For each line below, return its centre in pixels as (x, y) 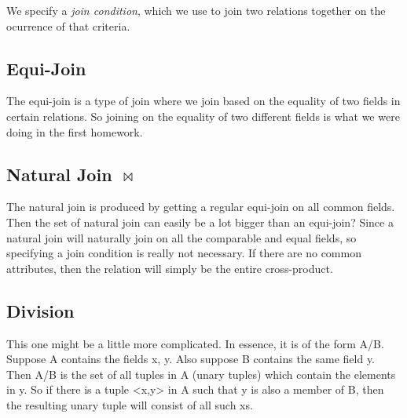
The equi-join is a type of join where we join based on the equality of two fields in (203, 101)
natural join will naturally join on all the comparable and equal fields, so (181, 237)
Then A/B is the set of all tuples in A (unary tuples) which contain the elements (201, 374)
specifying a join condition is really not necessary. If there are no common (184, 253)
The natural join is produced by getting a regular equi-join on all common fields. (201, 207)
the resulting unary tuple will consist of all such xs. (130, 404)
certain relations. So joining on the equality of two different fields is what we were (203, 116)
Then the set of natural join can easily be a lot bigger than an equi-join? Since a (200, 222)
